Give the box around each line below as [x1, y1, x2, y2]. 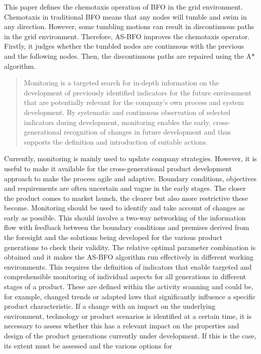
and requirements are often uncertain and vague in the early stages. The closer [4, 183, 246, 193]
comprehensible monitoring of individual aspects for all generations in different [4, 271, 246, 282]
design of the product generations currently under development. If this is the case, [4, 330, 256, 340]
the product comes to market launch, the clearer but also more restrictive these [4, 192, 248, 203]
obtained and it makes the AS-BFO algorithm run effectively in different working [4, 252, 253, 262]
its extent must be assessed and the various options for [4, 340, 173, 350]
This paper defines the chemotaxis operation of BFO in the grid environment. [4, 2, 243, 12]
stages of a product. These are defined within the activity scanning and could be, [4, 281, 253, 292]
